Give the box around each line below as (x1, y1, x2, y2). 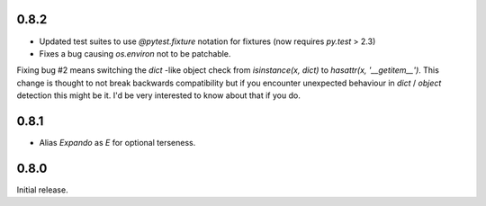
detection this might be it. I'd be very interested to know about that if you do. (16, 90, 301, 101)
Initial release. (16, 184, 68, 195)
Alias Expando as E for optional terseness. (39, 137, 196, 148)
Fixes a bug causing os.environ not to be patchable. (39, 48, 231, 58)
